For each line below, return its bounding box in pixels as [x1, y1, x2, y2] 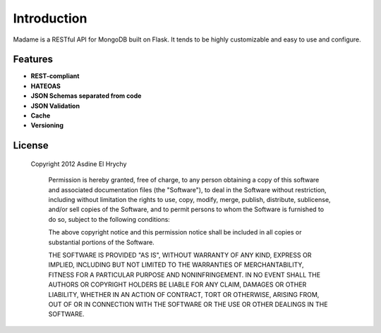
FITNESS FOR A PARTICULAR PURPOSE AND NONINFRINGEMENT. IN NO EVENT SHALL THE [48, 270, 321, 279]
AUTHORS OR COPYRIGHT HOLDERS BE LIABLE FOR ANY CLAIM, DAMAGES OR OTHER [48, 280, 307, 289]
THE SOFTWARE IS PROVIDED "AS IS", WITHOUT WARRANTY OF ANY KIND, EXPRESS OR [48, 251, 312, 259]
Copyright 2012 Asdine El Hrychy [30, 159, 127, 168]
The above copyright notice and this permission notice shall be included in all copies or [48, 228, 302, 237]
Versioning [30, 121, 64, 130]
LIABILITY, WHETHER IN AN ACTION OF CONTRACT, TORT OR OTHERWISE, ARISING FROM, [48, 290, 320, 299]
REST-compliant [30, 72, 80, 80]
